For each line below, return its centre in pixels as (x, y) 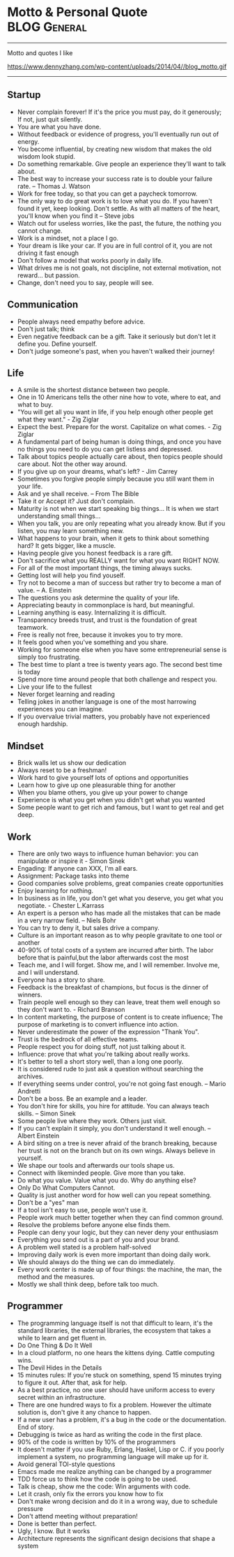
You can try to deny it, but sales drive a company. (88, 928)
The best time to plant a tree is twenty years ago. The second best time (120, 665)
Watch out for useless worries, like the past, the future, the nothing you (119, 223)
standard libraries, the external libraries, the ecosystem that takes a (114, 1330)
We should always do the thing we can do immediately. (96, 1262)
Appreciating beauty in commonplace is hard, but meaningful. (106, 605)
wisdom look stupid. (46, 156)
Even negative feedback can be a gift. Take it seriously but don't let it (116, 336)
